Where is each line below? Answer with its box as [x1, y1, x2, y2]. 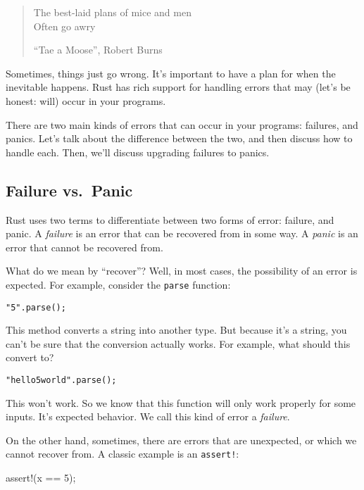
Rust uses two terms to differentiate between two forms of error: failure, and [6, 212, 334, 227]
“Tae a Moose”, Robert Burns [33, 42, 163, 57]
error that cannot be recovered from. [6, 239, 163, 254]
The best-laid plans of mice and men [33, 5, 192, 19]
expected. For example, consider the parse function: [6, 277, 231, 291]
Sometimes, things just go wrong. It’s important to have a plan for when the [6, 65, 336, 80]
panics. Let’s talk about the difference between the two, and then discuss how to [6, 131, 353, 146]
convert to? [6, 350, 54, 365]
